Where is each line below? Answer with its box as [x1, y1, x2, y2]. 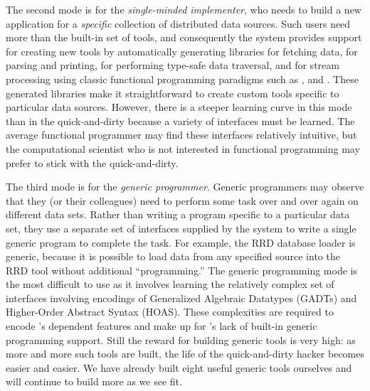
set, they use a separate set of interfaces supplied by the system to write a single [6, 220, 356, 235]
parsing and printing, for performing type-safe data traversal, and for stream [6, 58, 339, 73]
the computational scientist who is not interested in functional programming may [6, 141, 360, 156]
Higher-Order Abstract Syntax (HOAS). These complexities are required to [6, 304, 334, 319]
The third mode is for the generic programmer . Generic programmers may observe [6, 179, 364, 194]
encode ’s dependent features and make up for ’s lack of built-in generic [6, 318, 317, 333]
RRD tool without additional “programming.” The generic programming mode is [6, 262, 357, 277]
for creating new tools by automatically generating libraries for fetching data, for [6, 43, 358, 58]
